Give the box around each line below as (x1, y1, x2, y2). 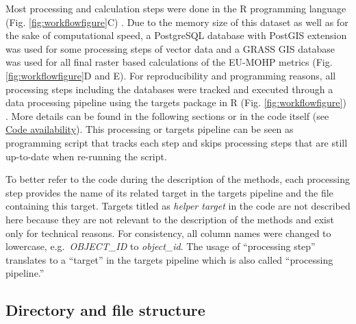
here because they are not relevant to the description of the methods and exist (5, 212, 334, 226)
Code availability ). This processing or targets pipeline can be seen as (5, 122, 294, 136)
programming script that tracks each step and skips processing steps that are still (5, 135, 348, 149)
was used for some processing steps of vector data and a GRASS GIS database (5, 41, 335, 55)
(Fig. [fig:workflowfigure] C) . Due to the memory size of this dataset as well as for (5, 14, 348, 29)
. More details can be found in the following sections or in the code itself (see (5, 108, 329, 123)
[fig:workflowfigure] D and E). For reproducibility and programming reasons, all (5, 68, 336, 82)
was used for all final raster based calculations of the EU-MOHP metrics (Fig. (5, 55, 333, 69)
